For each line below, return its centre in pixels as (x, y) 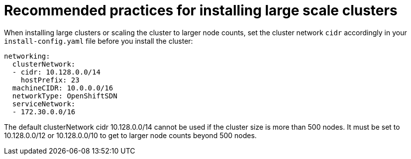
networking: (27, 56)
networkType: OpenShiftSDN (65, 96)
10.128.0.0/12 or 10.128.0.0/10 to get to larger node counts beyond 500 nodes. (130, 135)
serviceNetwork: (44, 104)
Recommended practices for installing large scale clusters (201, 10)
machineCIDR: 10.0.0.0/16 (63, 88)
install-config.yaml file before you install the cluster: (99, 41)
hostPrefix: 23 (50, 80)
